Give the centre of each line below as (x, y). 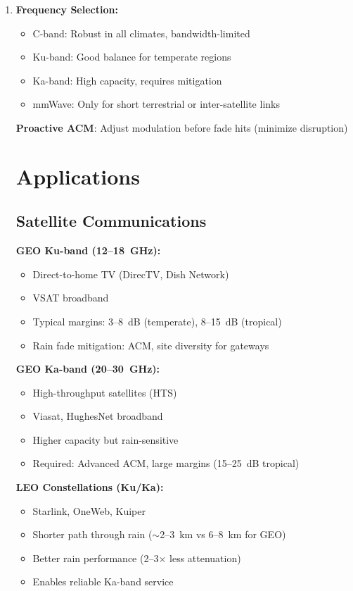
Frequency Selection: (67, 9)
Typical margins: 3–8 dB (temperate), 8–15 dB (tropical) (157, 321)
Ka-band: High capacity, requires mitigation (127, 80)
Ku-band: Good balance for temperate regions (132, 57)
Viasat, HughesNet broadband (98, 416)
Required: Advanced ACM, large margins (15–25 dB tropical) (166, 463)
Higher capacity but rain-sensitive (105, 439)
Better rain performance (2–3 (96, 558)
